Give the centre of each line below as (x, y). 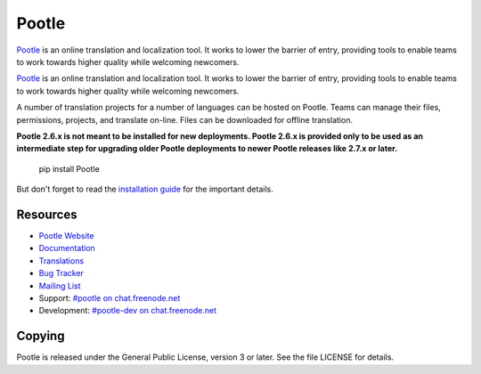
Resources (47, 214)
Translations (61, 260)
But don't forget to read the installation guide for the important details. (145, 189)
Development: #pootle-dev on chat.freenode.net (128, 311)
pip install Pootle (69, 168)
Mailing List (60, 286)
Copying (41, 336)
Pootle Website (66, 235)
